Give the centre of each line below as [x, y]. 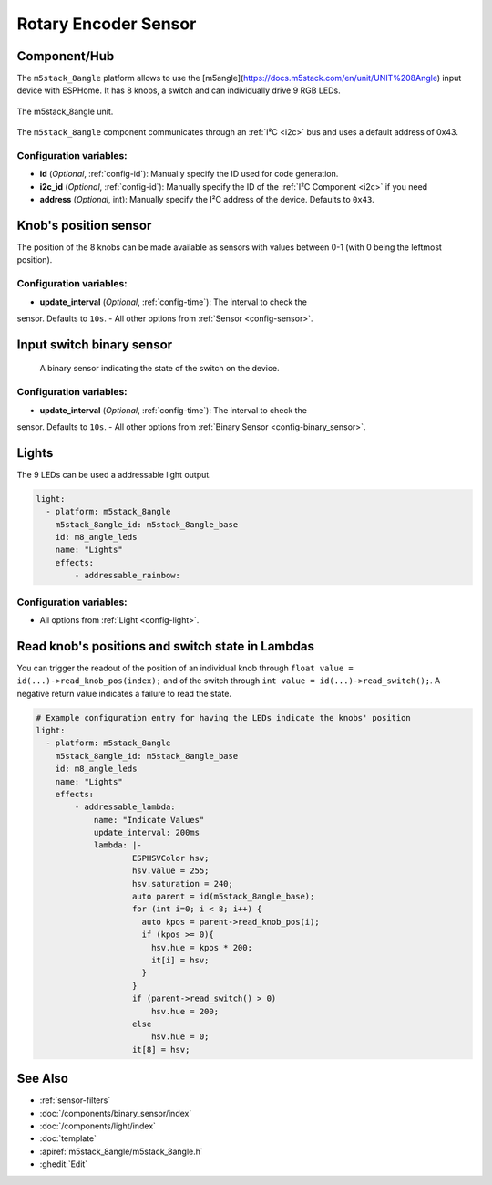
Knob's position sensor [84, 225]
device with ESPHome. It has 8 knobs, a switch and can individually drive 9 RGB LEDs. [179, 90]
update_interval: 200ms [147, 833]
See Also [42, 1079]
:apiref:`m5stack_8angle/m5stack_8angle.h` [122, 1151]
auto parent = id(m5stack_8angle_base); [224, 897]
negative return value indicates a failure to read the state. [124, 693]
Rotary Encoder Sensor [107, 24]
